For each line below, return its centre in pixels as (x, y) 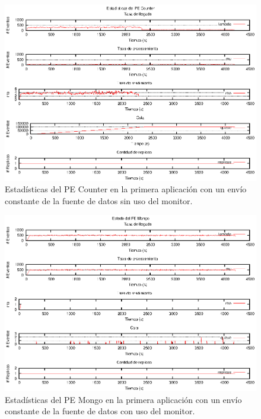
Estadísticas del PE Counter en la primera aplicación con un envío (126, 189)
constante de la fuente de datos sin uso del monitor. (99, 200)
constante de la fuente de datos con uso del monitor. (100, 411)
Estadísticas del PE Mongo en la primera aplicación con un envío (123, 399)
